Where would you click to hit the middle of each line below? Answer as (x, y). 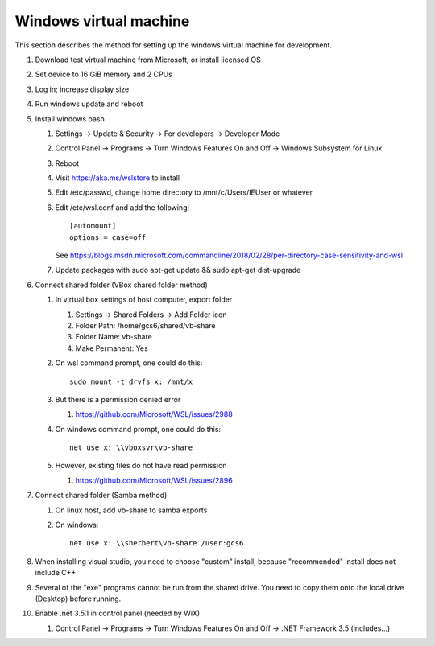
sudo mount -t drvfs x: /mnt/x (131, 381)
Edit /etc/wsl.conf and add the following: (122, 207)
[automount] (93, 226)
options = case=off (108, 237)
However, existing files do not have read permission (141, 466)
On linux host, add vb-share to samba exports (131, 510)
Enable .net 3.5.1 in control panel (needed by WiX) (118, 613)
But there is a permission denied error (118, 399)
